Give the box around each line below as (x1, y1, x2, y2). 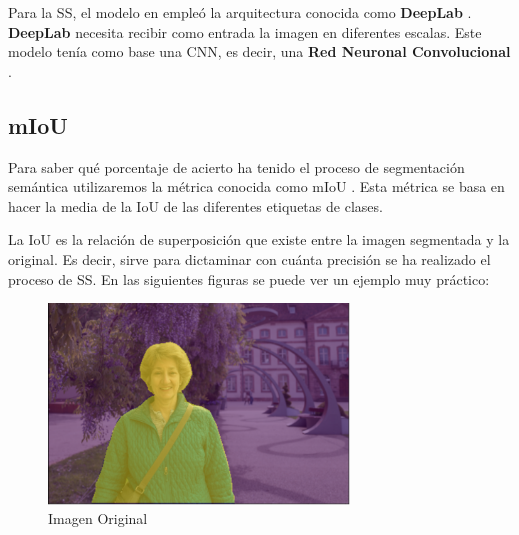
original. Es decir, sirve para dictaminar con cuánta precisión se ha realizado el (8, 248, 491, 269)
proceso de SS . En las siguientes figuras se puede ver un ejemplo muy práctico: (8, 268, 490, 289)
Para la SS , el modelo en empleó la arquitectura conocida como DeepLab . (8, 2, 472, 22)
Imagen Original (48, 508, 148, 529)
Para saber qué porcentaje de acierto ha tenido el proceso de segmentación (8, 156, 465, 177)
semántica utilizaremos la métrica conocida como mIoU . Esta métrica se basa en (8, 176, 505, 197)
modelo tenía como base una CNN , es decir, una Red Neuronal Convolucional (8, 41, 511, 62)
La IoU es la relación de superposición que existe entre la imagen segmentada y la (8, 229, 510, 250)
